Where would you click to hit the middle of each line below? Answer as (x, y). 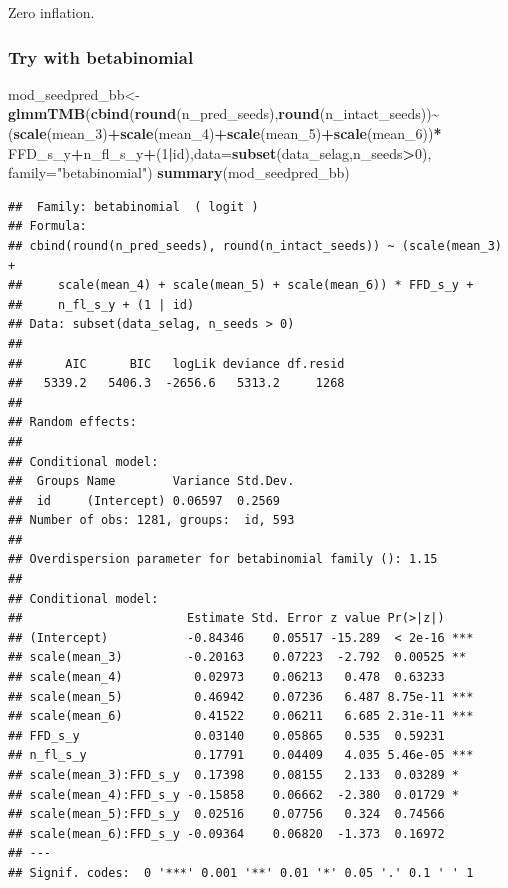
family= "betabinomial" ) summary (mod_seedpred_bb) (179, 172)
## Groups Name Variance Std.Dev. (151, 481)
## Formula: (47, 226)
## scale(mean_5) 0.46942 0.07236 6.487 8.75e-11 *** (241, 696)
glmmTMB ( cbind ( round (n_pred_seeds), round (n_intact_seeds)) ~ (224, 113)
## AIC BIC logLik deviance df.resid (176, 363)
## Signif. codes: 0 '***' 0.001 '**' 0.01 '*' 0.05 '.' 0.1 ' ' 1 (241, 872)
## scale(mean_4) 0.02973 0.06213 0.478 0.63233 (226, 677)
